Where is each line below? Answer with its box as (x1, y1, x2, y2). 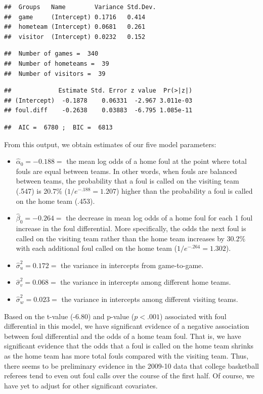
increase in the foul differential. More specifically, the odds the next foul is (16, 223, 246, 234)
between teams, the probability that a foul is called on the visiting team (16, 176, 239, 186)
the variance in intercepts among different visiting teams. (61, 294, 238, 304)
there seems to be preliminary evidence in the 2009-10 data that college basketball (4, 360, 259, 371)
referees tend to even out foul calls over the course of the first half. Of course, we (4, 370, 254, 381)
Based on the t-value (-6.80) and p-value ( (4, 311, 135, 321)
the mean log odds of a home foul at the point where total (66, 156, 247, 166)
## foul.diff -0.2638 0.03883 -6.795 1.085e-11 (4, 107, 193, 114)
